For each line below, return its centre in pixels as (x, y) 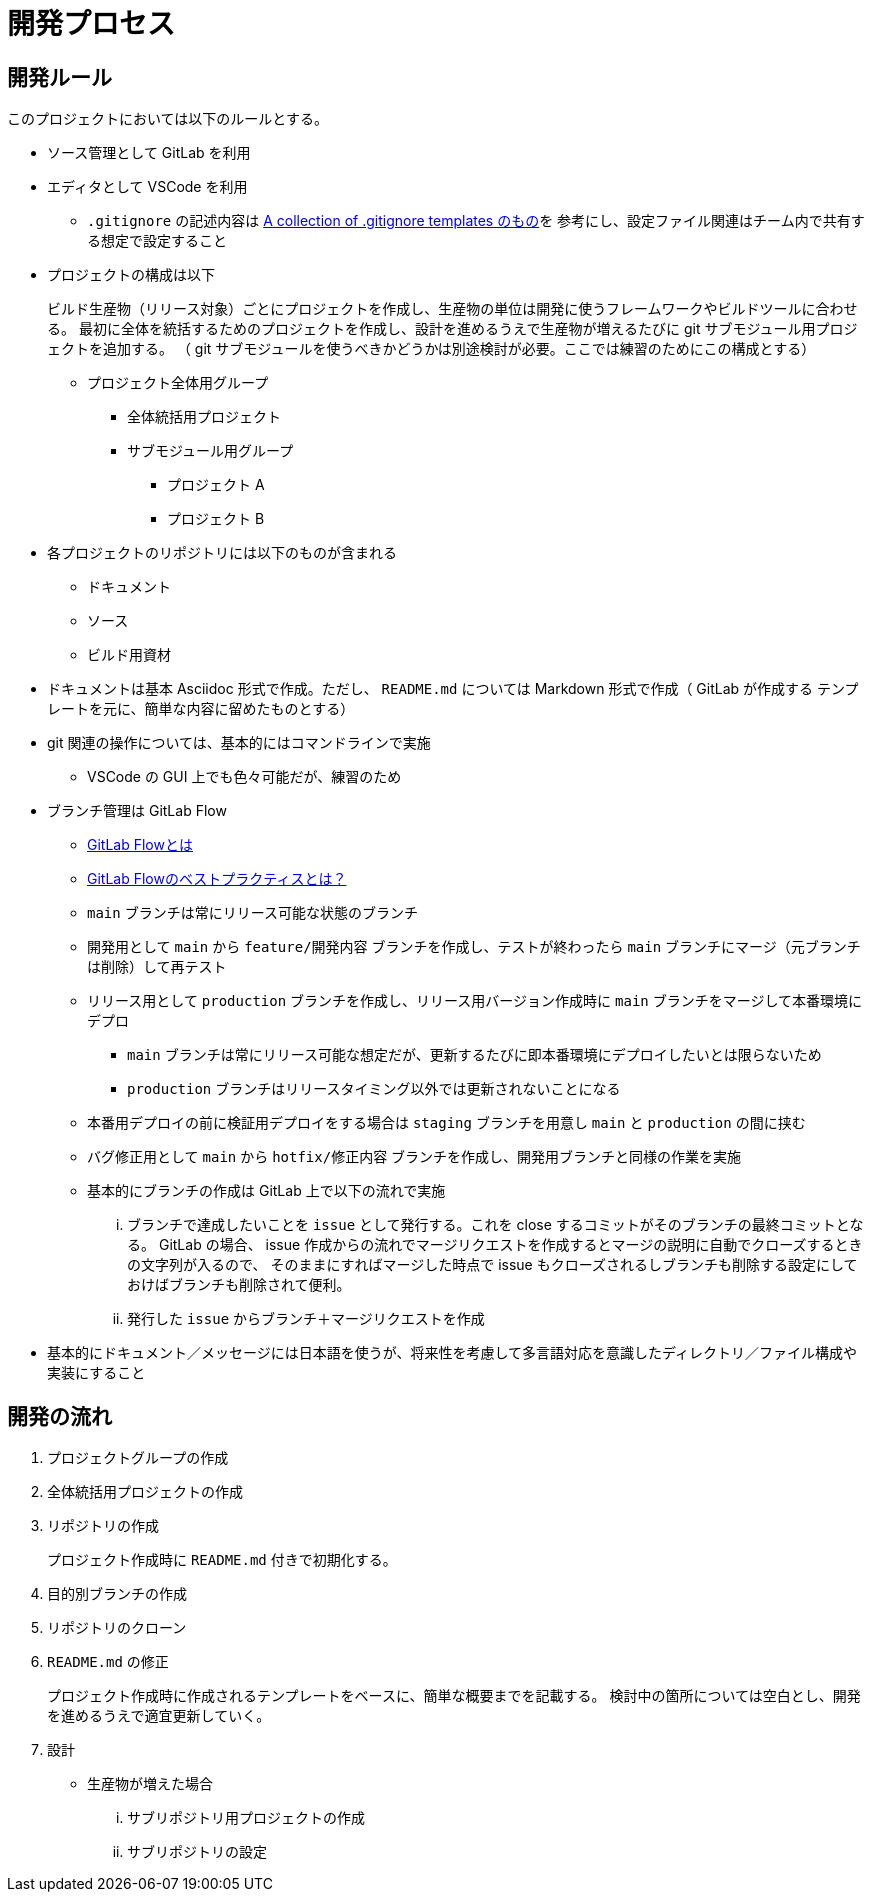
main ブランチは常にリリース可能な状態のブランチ (252, 913)
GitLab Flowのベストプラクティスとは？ (217, 879)
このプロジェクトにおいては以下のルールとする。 (167, 119)
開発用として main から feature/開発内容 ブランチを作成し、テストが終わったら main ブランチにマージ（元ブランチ (474, 947)
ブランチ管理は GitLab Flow (137, 811)
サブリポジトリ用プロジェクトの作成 (246, 1818)
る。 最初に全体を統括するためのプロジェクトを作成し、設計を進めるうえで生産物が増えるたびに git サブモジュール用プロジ (452, 329)
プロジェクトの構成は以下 (131, 275)
